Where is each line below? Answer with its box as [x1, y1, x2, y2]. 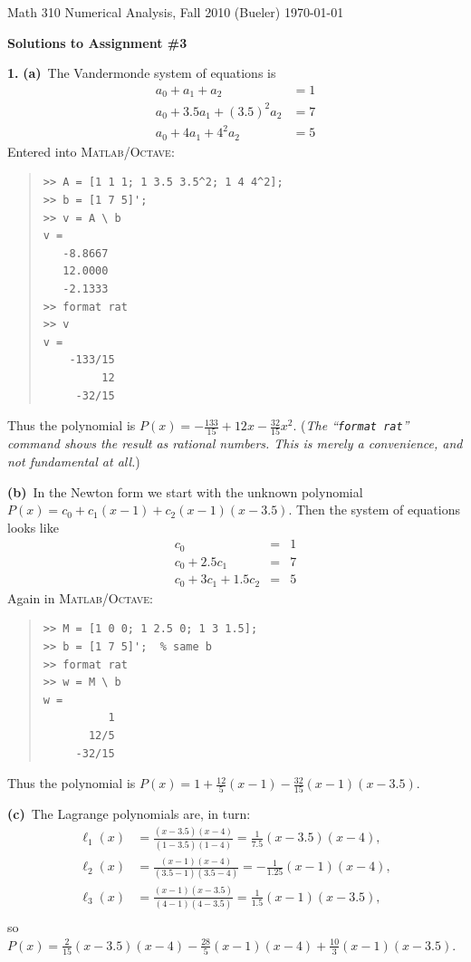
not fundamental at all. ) [7, 452, 140, 470]
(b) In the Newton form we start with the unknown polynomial [7, 482, 363, 501]
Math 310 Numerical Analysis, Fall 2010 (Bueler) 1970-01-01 [7, 3, 344, 21]
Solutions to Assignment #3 [7, 33, 187, 52]
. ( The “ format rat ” [293, 416, 409, 435]
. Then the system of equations [288, 500, 460, 519]
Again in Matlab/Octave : [7, 588, 153, 607]
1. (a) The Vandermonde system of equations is [7, 63, 276, 82]
